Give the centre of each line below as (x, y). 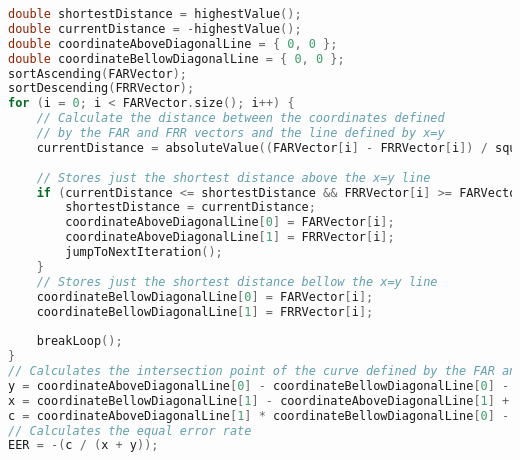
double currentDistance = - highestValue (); (155, 28)
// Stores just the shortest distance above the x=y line (233, 177)
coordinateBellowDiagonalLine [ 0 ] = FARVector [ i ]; (205, 296)
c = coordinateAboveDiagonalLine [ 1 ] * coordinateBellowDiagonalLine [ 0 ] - (259, 415)
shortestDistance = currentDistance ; (190, 207)
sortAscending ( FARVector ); (98, 73)
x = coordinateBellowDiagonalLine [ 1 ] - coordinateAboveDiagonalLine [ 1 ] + (259, 400)
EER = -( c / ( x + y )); (83, 445)
